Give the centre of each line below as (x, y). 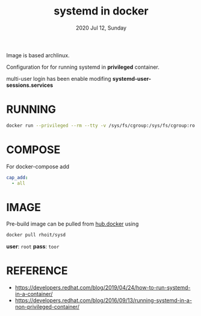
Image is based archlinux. (38, 55)
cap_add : (17, 177)
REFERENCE (37, 271)
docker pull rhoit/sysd (36, 235)
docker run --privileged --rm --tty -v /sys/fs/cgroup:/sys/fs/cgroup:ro (101, 125)
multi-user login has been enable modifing (59, 78)
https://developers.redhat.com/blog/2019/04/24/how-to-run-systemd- (103, 288)
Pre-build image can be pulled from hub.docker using (73, 224)
